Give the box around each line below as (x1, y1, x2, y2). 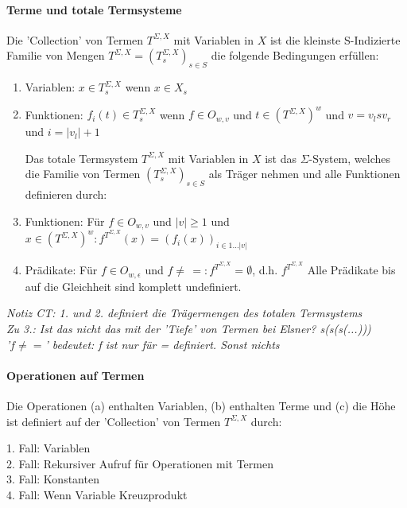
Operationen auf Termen (6, 366, 145, 383)
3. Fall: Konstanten (6, 471, 99, 487)
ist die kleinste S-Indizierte (269, 31, 401, 48)
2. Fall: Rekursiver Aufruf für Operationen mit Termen (6, 455, 273, 471)
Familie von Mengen (6, 47, 105, 64)
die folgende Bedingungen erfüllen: (211, 47, 379, 64)
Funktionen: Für (25, 212, 105, 229)
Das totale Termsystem (25, 149, 138, 166)
